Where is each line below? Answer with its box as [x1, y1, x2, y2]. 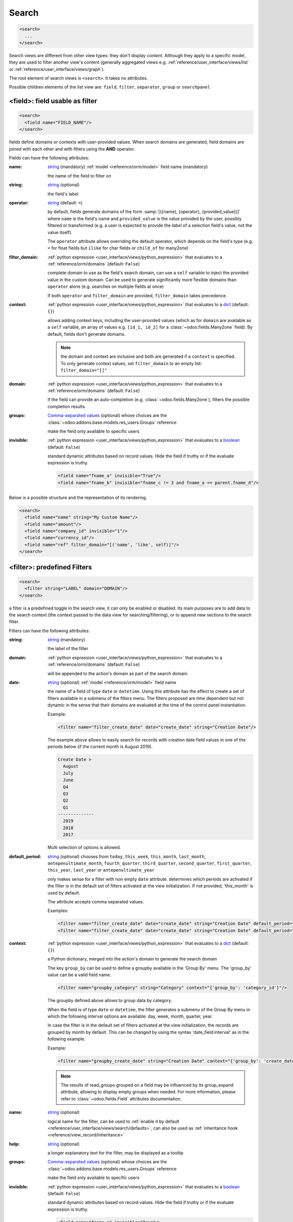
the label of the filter [47, 646, 88, 652]
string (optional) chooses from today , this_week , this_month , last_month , [47, 853, 206, 859]
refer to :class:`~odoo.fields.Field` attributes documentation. [61, 1095, 182, 1102]
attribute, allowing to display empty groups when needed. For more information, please [61, 1089, 236, 1095]
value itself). [47, 229, 73, 235]
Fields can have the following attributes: [9, 155, 90, 161]
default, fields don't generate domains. [47, 331, 126, 337]
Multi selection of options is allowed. [47, 845, 122, 851]
